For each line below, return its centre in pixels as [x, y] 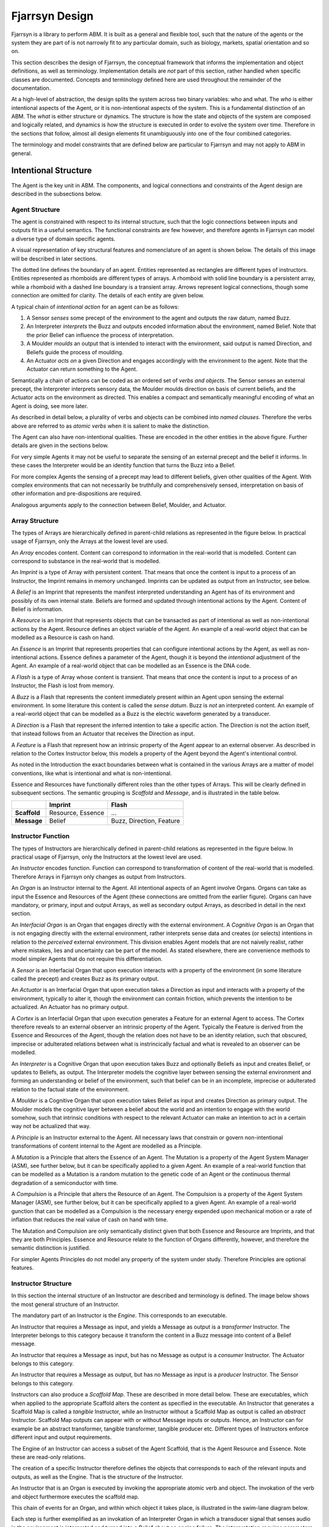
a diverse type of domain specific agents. [63, 239]
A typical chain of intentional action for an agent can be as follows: [95, 307]
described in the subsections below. [57, 194]
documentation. [31, 88]
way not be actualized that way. [51, 1126]
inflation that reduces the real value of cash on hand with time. [90, 1220]
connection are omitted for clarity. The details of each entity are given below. [108, 296]
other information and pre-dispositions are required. [76, 494]
